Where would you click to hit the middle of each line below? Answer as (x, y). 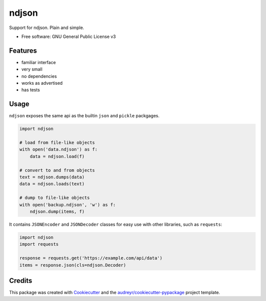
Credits (21, 281)
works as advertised (42, 83)
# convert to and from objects (57, 170)
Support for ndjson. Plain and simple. (47, 28)
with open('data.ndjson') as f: (59, 150)
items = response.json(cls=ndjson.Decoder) (73, 265)
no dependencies (39, 76)
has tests (31, 90)
